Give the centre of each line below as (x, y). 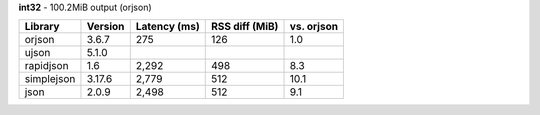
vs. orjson (314, 27)
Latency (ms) (167, 27)
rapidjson (46, 66)
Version (105, 27)
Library (42, 27)
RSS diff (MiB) (244, 27)
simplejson (50, 79)
